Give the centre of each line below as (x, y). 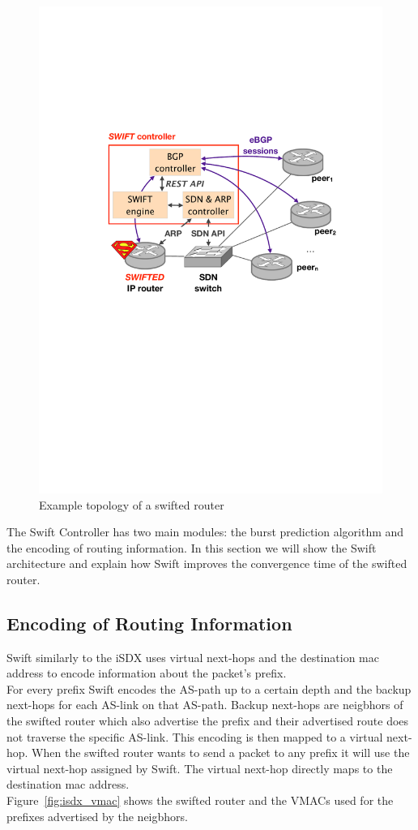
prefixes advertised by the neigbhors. (97, 816)
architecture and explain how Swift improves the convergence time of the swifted (207, 563)
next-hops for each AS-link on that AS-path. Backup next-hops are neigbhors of (205, 705)
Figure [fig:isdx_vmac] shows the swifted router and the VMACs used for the (200, 800)
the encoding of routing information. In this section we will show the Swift (192, 547)
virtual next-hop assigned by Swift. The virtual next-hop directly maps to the (200, 768)
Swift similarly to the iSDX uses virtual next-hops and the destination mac (193, 657)
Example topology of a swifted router (132, 504)
